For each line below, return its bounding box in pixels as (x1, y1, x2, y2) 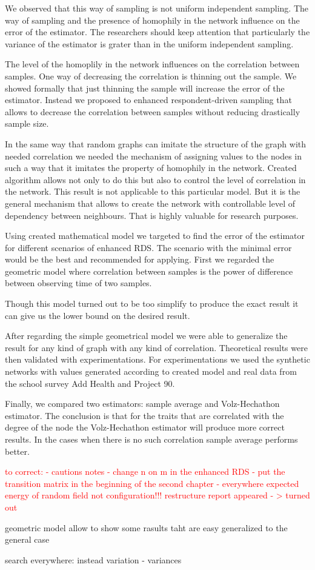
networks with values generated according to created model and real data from (5, 365, 297, 378)
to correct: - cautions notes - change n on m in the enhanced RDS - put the (5, 465, 285, 478)
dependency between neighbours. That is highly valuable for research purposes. (5, 209, 299, 221)
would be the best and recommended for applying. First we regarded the (5, 253, 274, 266)
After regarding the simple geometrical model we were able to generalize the (5, 329, 288, 342)
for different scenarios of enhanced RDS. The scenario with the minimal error (5, 241, 292, 253)
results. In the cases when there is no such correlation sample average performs (5, 433, 298, 445)
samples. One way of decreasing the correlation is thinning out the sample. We (5, 69, 297, 82)
